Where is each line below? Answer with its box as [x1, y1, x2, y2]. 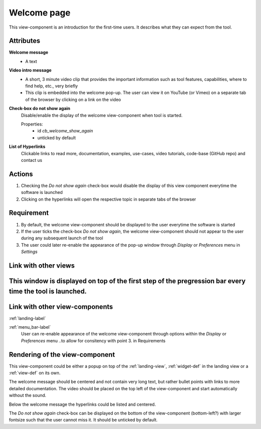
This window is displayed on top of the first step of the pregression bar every [9, 277, 246, 285]
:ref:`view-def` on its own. [9, 370, 61, 376]
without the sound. [9, 393, 46, 398]
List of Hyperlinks [9, 143, 45, 150]
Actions [9, 170, 33, 178]
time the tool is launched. [9, 287, 87, 295]
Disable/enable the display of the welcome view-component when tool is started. [21, 112, 183, 118]
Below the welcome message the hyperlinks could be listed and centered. [9, 401, 156, 407]
